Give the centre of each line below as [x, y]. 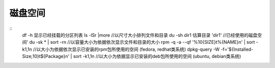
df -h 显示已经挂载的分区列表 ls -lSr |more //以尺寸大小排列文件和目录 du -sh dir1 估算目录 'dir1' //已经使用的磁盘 [140, 35]
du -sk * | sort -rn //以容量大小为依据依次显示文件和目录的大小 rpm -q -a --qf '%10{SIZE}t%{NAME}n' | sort [142, 42]
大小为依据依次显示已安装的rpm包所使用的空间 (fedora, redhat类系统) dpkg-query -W [130, 49]
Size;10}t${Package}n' [46, 56]
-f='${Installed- [237, 49]
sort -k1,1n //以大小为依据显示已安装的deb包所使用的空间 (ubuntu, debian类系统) [157, 56]
